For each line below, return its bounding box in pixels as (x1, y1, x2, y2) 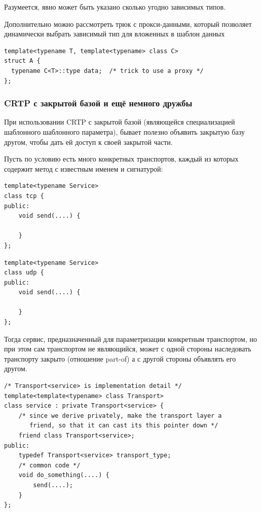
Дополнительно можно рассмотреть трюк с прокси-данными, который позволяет (4, 18, 252, 29)
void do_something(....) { (18, 471, 109, 479)
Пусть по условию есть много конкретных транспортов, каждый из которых (4, 153, 239, 164)
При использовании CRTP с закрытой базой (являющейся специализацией (4, 116, 235, 127)
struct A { (4, 57, 41, 65)
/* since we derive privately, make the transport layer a (18, 412, 222, 419)
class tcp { (4, 192, 44, 200)
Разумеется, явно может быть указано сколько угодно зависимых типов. (4, 2, 226, 12)
